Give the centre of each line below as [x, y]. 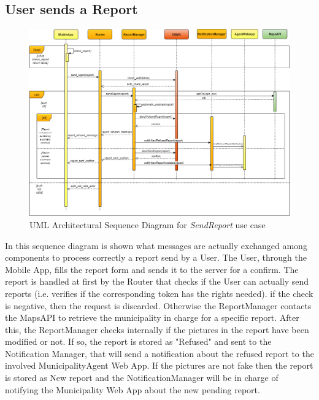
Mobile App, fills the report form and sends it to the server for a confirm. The [152, 269]
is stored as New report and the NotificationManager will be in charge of [142, 378]
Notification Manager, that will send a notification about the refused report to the [159, 353]
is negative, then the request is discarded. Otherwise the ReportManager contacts [158, 305]
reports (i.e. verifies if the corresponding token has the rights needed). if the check [159, 293]
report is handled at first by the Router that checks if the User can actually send [157, 281]
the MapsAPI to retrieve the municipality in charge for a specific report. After [152, 317]
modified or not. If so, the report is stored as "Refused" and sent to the [138, 341]
